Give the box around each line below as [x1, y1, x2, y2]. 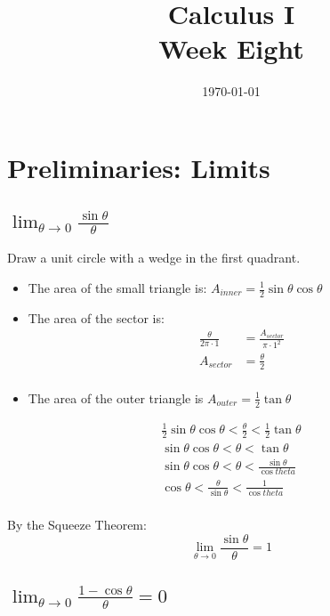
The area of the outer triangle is [28, 388, 204, 407]
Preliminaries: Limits [7, 149, 270, 185]
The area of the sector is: [28, 308, 165, 327]
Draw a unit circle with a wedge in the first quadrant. [7, 248, 301, 267]
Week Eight [158, 30, 304, 67]
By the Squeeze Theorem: [7, 515, 147, 534]
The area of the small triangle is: [28, 279, 207, 296]
